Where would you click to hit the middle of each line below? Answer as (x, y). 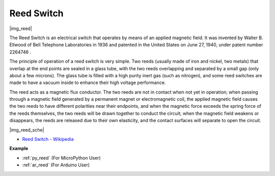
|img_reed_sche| (27, 130)
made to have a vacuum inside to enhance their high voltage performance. (88, 83)
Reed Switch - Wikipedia (48, 139)
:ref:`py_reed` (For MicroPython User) (61, 158)
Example (19, 149)
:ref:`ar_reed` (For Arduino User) (56, 165)
